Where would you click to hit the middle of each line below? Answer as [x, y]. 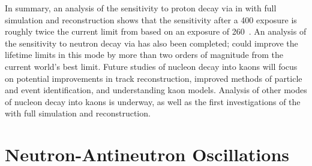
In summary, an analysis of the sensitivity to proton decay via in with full [141, 8]
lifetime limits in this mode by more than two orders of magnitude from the [144, 55]
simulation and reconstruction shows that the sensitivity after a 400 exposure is [151, 19]
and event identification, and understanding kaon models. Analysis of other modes [156, 90]
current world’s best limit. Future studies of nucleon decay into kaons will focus [151, 66]
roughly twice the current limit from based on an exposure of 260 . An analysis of [156, 31]
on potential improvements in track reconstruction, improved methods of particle [154, 78]
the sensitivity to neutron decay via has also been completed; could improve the [151, 43]
